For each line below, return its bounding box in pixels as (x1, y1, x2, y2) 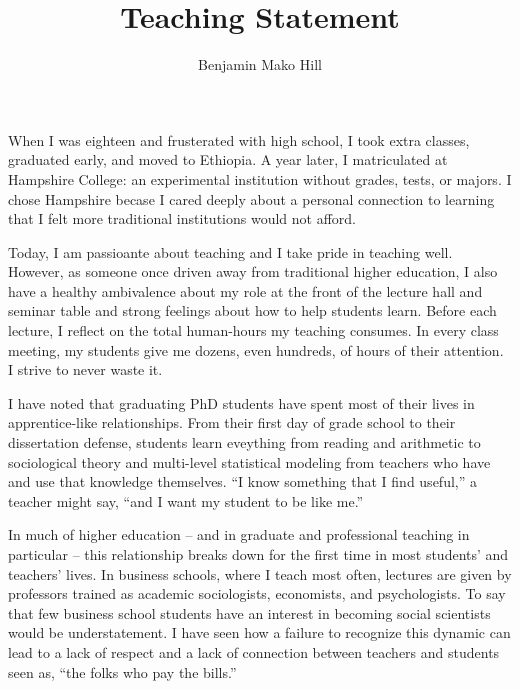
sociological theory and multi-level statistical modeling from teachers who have (8, 451, 491, 472)
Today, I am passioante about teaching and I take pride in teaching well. (8, 241, 453, 262)
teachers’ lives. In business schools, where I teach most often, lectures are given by (8, 563, 512, 584)
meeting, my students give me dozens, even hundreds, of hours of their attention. (8, 339, 504, 360)
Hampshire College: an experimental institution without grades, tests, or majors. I (8, 168, 512, 189)
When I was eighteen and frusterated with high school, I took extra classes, (8, 129, 470, 150)
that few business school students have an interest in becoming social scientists (8, 602, 491, 623)
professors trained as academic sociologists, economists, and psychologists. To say (8, 583, 506, 604)
